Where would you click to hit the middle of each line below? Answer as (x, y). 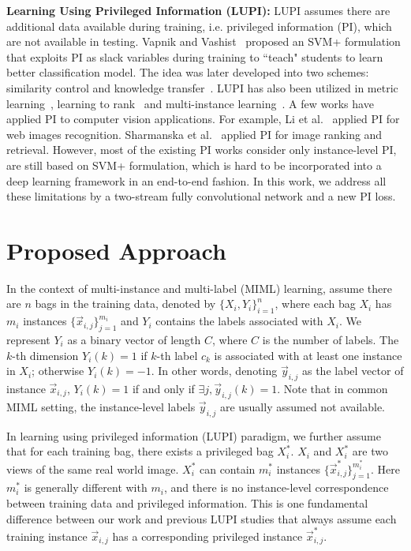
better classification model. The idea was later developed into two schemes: (188, 72)
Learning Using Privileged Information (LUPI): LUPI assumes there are (198, 10)
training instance (47, 536)
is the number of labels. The (331, 340)
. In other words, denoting (214, 371)
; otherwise (58, 371)
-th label (177, 355)
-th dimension (45, 355)
